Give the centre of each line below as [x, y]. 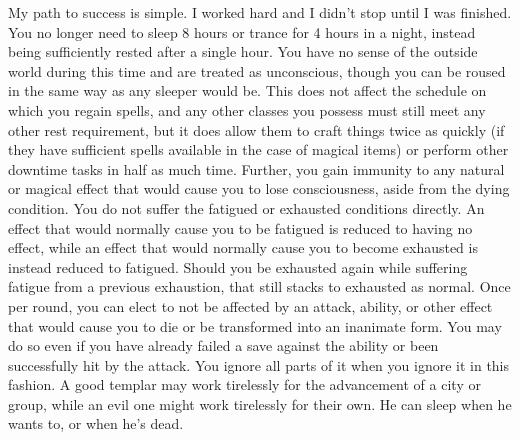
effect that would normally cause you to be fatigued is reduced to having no [240, 227]
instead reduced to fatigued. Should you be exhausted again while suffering [238, 266]
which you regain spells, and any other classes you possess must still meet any [247, 109]
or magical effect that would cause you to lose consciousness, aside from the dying [259, 188]
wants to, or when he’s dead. [96, 423]
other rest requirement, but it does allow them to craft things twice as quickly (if [256, 129]
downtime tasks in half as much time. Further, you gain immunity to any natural [256, 168]
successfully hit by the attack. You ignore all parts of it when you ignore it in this [259, 364]
